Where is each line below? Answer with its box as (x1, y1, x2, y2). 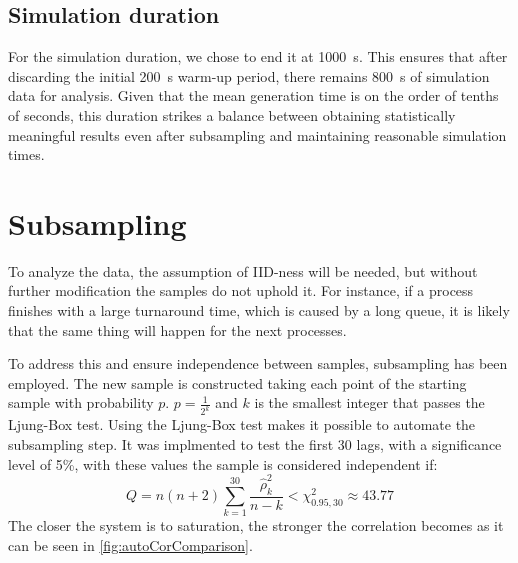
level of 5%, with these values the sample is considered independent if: (8, 453, 438, 474)
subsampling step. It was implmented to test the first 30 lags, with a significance (8, 433, 502, 454)
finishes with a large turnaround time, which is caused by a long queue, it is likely (8, 300, 510, 321)
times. (8, 144, 45, 165)
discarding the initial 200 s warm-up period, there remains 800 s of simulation (8, 65, 490, 86)
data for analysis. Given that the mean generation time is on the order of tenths (8, 85, 499, 106)
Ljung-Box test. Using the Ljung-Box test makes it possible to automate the (8, 414, 476, 435)
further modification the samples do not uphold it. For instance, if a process (8, 280, 474, 301)
